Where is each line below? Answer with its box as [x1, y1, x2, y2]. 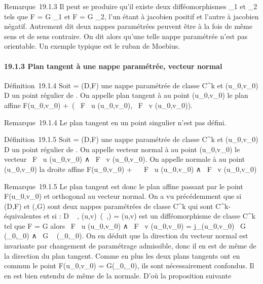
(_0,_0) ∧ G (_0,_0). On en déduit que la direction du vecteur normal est [4, 230, 248, 241]
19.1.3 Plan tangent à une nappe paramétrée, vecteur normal [4, 60, 222, 71]
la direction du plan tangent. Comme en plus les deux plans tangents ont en [4, 250, 240, 261]
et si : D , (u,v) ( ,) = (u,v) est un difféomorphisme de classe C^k [44, 210, 256, 221]
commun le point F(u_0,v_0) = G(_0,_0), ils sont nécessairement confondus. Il [4, 260, 254, 271]
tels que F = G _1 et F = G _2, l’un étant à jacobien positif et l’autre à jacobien [4, 11, 259, 21]
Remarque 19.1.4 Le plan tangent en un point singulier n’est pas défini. [4, 117, 227, 127]
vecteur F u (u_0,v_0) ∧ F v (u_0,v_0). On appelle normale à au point [4, 154, 245, 164]
